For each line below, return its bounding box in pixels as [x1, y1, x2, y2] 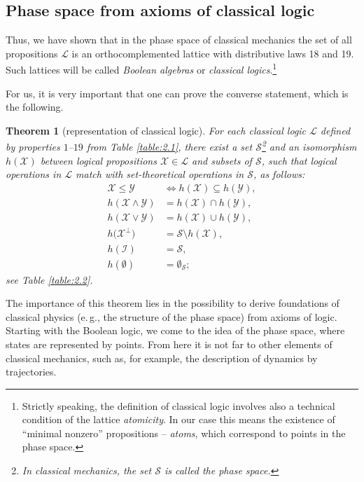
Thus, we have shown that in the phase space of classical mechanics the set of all [6, 32, 352, 47]
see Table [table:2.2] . [6, 272, 93, 287]
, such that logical [261, 153, 337, 167]
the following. [6, 99, 64, 114]
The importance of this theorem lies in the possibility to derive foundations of [6, 296, 339, 310]
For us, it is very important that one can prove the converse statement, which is [6, 85, 349, 100]
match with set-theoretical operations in [76, 167, 244, 181]
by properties [6, 139, 60, 154]
